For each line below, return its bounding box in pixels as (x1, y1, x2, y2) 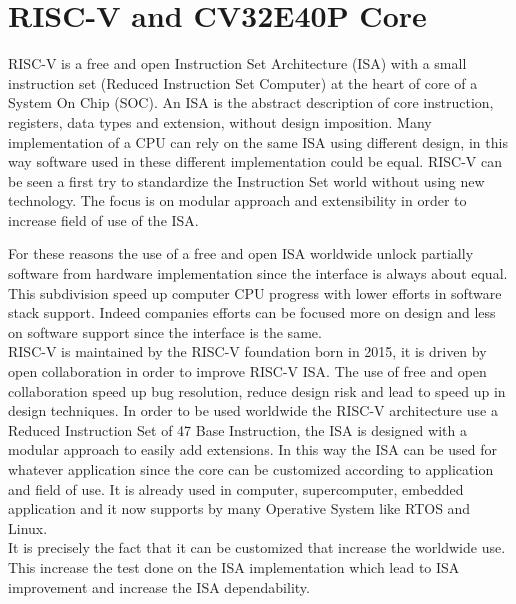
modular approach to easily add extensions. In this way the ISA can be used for (8, 439, 497, 460)
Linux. (8, 517, 48, 538)
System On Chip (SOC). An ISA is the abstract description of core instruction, (8, 92, 494, 113)
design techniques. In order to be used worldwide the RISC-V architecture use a (8, 400, 498, 421)
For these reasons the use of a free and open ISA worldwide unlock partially (8, 243, 474, 264)
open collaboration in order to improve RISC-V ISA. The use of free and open (8, 361, 487, 382)
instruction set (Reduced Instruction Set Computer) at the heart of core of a (8, 72, 478, 93)
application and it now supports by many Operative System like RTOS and (8, 498, 471, 519)
